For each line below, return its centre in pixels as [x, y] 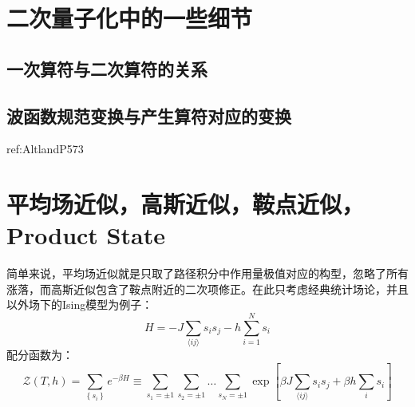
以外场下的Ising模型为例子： [80, 304]
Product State [86, 235]
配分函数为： [40, 355]
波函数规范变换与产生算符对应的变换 [149, 115]
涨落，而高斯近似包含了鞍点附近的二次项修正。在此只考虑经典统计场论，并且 [207, 288]
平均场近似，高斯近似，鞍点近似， [186, 204]
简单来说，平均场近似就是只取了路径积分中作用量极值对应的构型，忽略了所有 [207, 273]
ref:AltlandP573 [45, 149]
